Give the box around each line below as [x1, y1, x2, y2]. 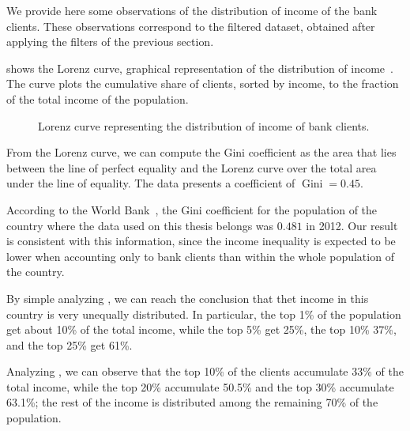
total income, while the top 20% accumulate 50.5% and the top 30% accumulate [6, 378, 394, 395]
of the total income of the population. [6, 90, 189, 107]
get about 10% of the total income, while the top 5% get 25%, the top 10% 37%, [6, 321, 397, 338]
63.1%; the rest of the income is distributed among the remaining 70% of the [6, 394, 378, 410]
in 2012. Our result [306, 217, 398, 233]
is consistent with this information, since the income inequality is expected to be [6, 233, 396, 249]
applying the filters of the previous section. [6, 33, 214, 50]
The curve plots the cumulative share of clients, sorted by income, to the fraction [6, 75, 399, 92]
